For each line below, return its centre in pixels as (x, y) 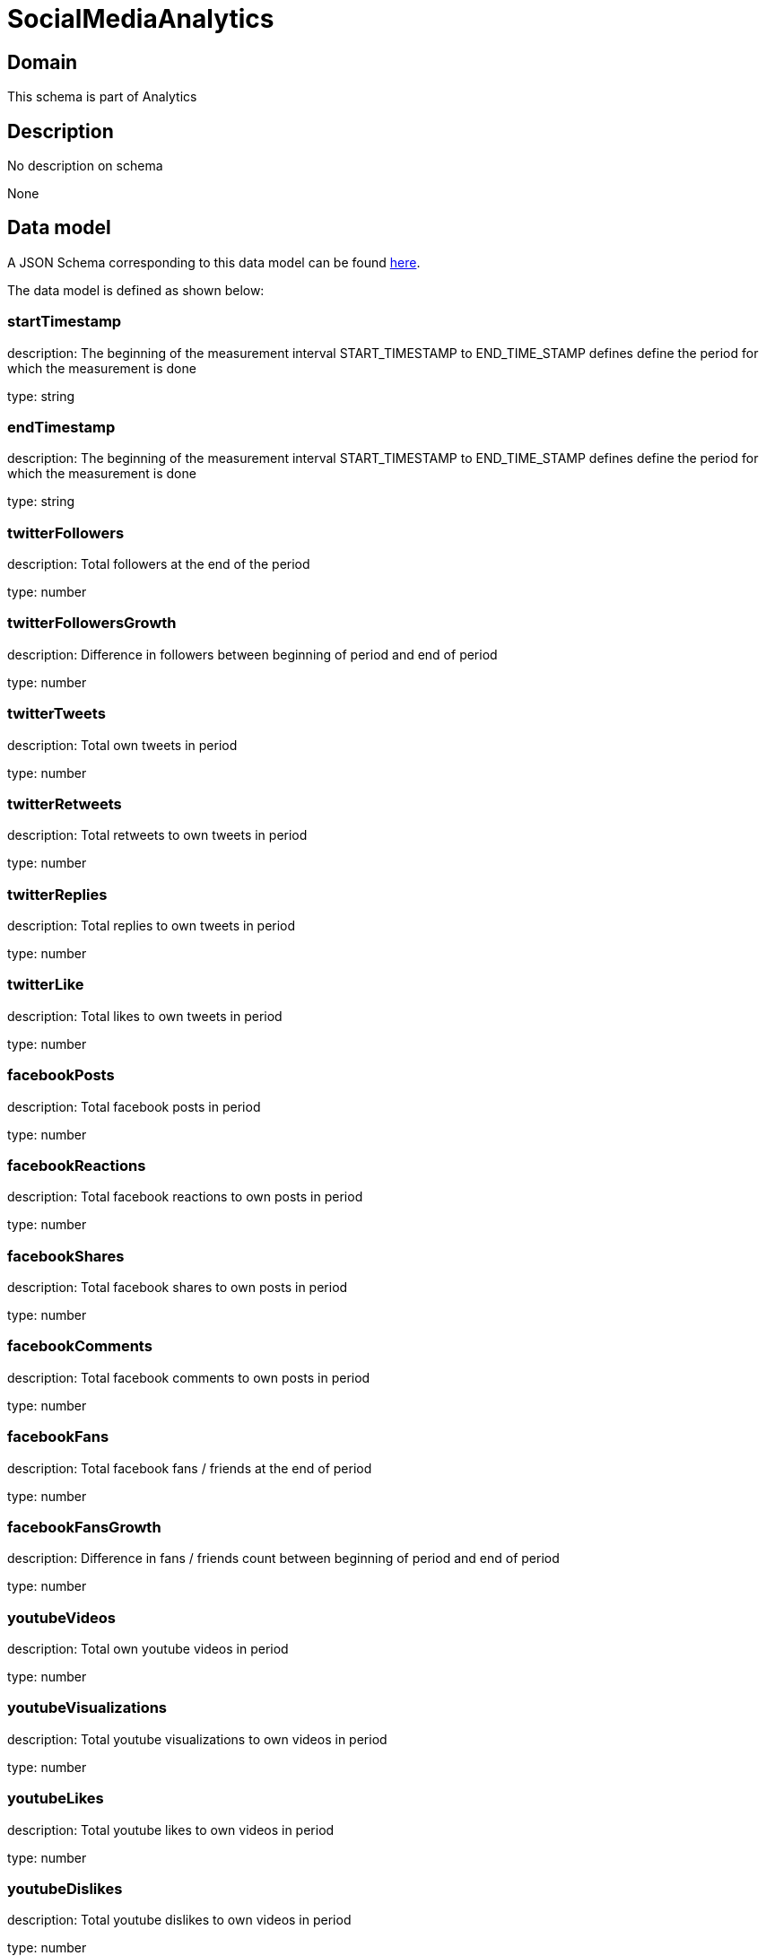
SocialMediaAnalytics (141, 19)
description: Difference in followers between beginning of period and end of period (252, 654)
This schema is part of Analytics (102, 97)
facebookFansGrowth (84, 1527)
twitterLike (46, 985)
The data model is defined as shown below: (136, 290)
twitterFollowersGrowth (92, 623)
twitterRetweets (65, 803)
